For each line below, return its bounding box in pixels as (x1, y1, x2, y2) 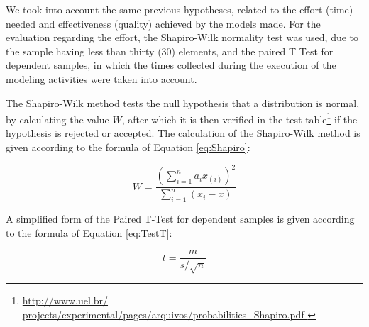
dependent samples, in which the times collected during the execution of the (6, 57, 336, 72)
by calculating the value (6, 111, 109, 126)
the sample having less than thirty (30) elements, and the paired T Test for (6, 43, 334, 58)
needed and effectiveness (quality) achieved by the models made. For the (6, 16, 321, 31)
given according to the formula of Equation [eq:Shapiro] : (6, 140, 250, 154)
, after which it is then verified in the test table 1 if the (121, 110, 358, 126)
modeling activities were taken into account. (6, 71, 197, 86)
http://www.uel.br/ (22, 293, 109, 308)
